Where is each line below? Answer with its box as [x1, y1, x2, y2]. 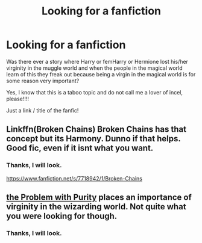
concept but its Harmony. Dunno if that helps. [6, 134, 181, 144]
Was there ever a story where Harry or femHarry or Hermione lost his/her [6, 58, 189, 65]
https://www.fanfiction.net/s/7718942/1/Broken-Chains [6, 174, 143, 182]
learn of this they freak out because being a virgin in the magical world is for [6, 70, 196, 78]
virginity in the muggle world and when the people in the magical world [6, 64, 183, 72]
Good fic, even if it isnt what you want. [6, 143, 154, 153]
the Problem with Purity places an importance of [6, 192, 192, 203]
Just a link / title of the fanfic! [6, 106, 79, 114]
